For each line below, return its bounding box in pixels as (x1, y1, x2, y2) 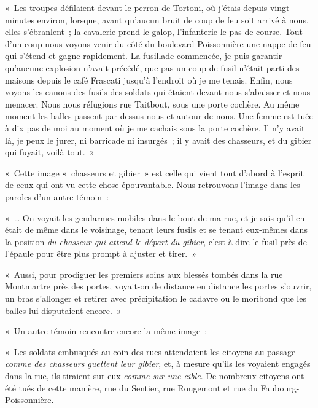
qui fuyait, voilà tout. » (5, 146, 95, 159)
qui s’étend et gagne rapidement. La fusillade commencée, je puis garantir (5, 49, 282, 62)
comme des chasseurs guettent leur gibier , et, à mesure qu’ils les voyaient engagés (5, 357, 311, 370)
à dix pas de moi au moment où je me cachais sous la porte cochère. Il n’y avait (5, 121, 305, 134)
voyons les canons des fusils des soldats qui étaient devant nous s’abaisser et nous (5, 85, 311, 98)
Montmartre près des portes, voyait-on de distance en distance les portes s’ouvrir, (5, 280, 312, 292)
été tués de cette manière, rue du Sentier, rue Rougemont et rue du (5, 381, 258, 394)
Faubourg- (260, 381, 300, 394)
